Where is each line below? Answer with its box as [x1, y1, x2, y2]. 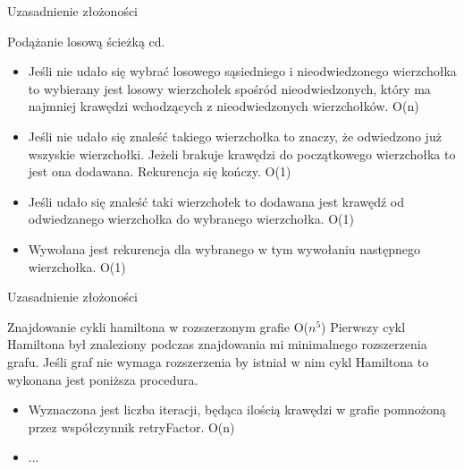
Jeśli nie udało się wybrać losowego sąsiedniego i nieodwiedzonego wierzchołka [28, 62, 457, 81]
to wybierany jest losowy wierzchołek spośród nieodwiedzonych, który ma [28, 79, 431, 98]
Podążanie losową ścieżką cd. [7, 31, 165, 50]
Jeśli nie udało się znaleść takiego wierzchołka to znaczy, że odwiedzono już [28, 126, 442, 145]
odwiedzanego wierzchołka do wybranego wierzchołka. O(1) [28, 209, 354, 228]
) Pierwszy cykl [321, 317, 406, 336]
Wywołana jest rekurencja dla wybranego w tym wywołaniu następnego [28, 239, 421, 258]
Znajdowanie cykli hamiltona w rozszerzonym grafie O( [7, 317, 308, 336]
